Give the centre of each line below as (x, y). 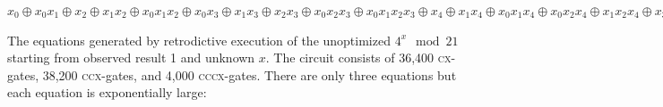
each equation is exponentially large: (107, 92)
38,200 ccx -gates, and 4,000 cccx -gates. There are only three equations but (250, 74)
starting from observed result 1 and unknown (131, 58)
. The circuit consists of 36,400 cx (358, 58)
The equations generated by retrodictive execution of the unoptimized (199, 40)
